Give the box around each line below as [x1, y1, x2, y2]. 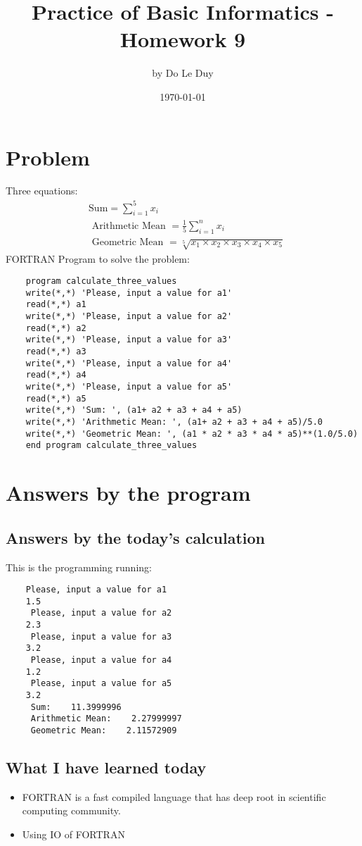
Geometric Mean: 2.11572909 [30, 725, 177, 735]
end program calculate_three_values [25, 440, 198, 451]
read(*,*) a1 [25, 299, 86, 310]
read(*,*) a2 [25, 323, 86, 333]
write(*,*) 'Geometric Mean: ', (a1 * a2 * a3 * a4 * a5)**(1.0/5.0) [25, 428, 358, 439]
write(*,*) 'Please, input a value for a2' [25, 311, 233, 322]
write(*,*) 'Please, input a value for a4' [25, 358, 233, 368]
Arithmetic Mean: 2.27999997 [30, 714, 182, 724]
